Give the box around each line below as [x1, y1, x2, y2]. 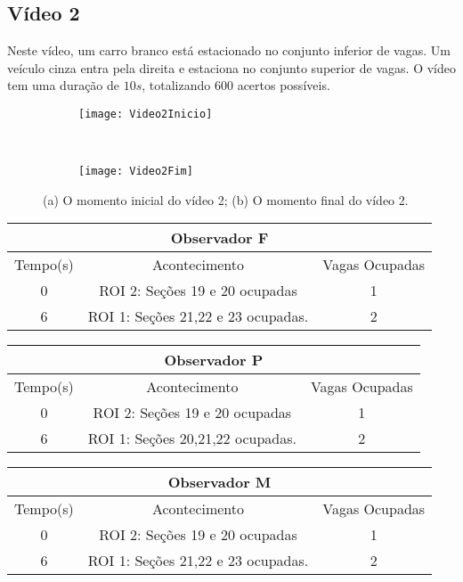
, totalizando [142, 76, 211, 94]
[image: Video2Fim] [78, 165, 193, 178]
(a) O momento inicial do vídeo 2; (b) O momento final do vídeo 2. [43, 190, 409, 209]
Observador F [170, 227, 269, 249]
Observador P [164, 349, 264, 371]
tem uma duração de [7, 76, 120, 94]
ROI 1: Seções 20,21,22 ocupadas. [87, 428, 296, 449]
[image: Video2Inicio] [78, 107, 213, 120]
